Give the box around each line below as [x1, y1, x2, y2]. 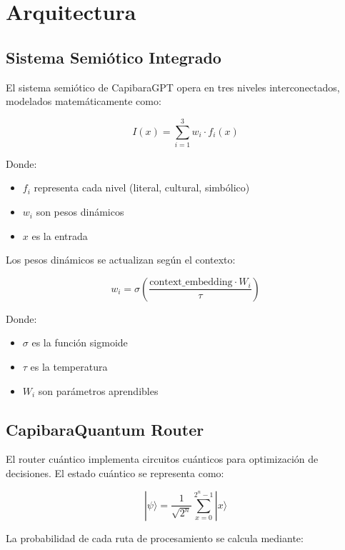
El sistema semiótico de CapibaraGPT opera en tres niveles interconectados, [6, 79, 340, 94]
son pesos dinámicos [36, 204, 124, 219]
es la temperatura [30, 359, 108, 374]
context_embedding [149, 277, 233, 288]
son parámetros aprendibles [38, 383, 159, 398]
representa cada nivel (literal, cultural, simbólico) [34, 180, 250, 195]
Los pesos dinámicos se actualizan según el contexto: [6, 252, 236, 267]
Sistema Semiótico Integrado [6, 46, 221, 68]
